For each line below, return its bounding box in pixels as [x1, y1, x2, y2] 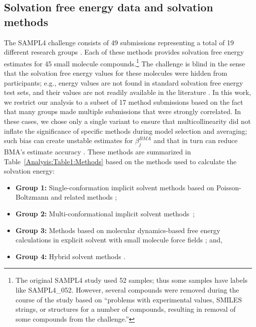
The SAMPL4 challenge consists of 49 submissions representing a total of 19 [4, 37, 234, 47]
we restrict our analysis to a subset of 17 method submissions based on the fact [4, 96, 243, 107]
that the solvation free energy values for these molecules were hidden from [4, 68, 227, 78]
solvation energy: [4, 166, 55, 176]
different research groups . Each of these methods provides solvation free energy [4, 47, 244, 57]
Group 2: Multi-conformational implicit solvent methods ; [15, 208, 195, 218]
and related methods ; [51, 192, 117, 202]
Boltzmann [15, 192, 49, 202]
